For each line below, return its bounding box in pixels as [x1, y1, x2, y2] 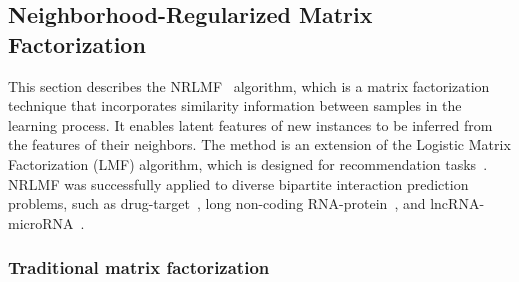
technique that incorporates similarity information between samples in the [8, 95, 462, 116]
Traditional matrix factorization [8, 255, 270, 280]
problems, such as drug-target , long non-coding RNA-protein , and [8, 193, 426, 214]
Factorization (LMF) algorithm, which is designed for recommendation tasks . [8, 153, 488, 174]
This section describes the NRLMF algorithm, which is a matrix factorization [8, 75, 490, 96]
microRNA [8, 212, 74, 233]
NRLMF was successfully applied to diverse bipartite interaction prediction [8, 173, 469, 194]
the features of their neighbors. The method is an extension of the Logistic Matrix [8, 134, 511, 155]
